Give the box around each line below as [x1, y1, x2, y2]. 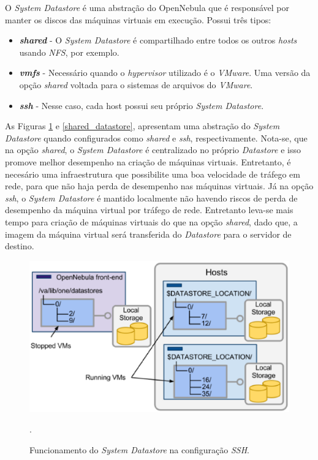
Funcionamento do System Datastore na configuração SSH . [29, 443, 249, 456]
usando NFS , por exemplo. [19, 45, 119, 58]
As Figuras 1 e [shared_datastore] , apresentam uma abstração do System [5, 119, 280, 132]
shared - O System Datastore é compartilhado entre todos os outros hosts [19, 34, 297, 47]
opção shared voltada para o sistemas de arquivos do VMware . [19, 78, 253, 91]
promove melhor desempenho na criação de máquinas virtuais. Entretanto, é [5, 155, 291, 168]
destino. [5, 239, 34, 252]
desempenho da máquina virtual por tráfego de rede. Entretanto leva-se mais [5, 203, 293, 216]
